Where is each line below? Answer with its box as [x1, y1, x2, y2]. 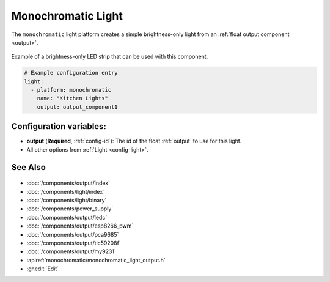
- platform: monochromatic [31, 86, 112, 94]
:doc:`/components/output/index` [26, 179, 110, 187]
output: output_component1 [37, 103, 119, 110]
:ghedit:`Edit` [26, 265, 59, 272]
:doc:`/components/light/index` [26, 188, 105, 195]
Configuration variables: [11, 121, 107, 132]
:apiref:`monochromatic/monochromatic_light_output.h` [26, 256, 166, 264]
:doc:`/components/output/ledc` [26, 213, 108, 221]
